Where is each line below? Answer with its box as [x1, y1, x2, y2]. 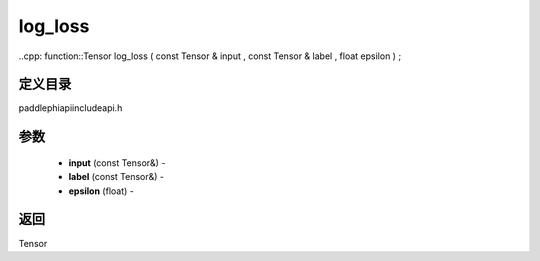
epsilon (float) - [68, 185, 134, 197]
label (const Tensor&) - [68, 171, 165, 183]
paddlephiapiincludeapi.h [18, 102, 123, 114]
